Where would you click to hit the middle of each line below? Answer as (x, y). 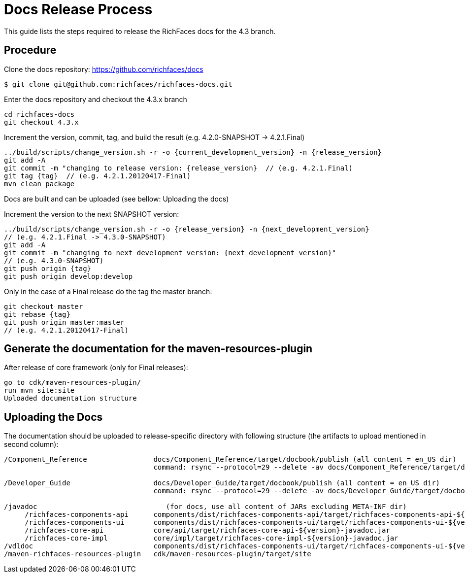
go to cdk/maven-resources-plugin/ (73, 383)
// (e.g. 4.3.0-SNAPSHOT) (54, 260)
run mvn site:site (39, 390)
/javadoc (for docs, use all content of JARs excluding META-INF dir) (205, 507)
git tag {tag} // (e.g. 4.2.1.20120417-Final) (98, 176)
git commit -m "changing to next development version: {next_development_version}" (170, 253)
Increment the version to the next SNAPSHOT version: (92, 214)
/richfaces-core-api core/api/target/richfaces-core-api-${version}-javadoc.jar (207, 530)
